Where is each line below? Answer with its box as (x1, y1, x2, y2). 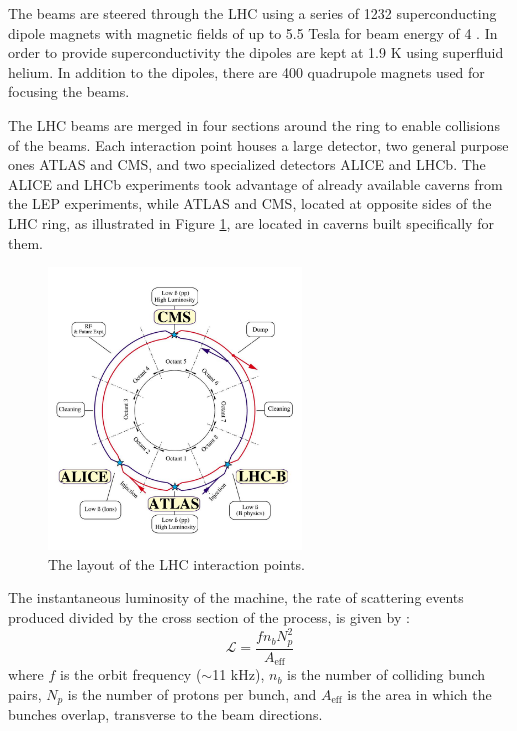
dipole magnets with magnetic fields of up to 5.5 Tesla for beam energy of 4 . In (8, 22, 498, 43)
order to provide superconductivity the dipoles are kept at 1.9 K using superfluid (8, 42, 504, 63)
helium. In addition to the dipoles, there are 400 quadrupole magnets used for (8, 61, 485, 82)
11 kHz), (212, 664, 265, 685)
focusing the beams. (8, 81, 130, 102)
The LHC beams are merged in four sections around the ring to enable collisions (8, 114, 500, 135)
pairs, (8, 683, 42, 704)
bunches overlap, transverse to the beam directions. (8, 704, 323, 725)
